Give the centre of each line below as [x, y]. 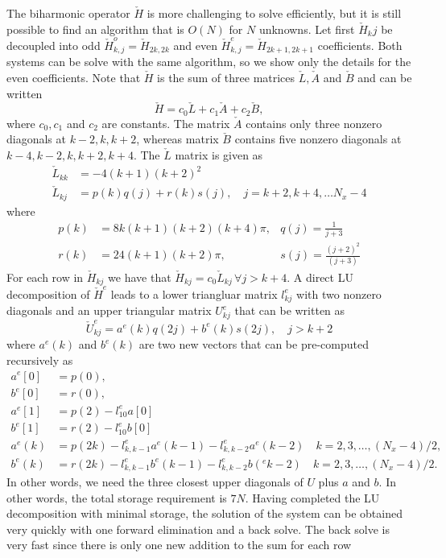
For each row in [45, 277]
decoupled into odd [54, 45]
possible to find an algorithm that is [95, 29]
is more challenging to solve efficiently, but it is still [274, 13]
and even [195, 45]
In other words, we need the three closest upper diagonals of [155, 482]
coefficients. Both [360, 45]
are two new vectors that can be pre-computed [254, 344]
